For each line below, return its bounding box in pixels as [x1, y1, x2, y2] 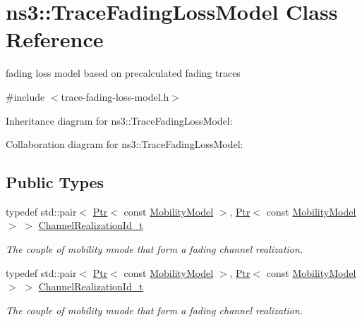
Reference [6, 25, 104, 54]
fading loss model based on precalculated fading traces [6, 66, 241, 80]
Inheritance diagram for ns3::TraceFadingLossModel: [6, 113, 233, 128]
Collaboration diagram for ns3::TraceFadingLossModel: [6, 137, 243, 151]
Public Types [6, 171, 104, 193]
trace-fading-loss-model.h [61, 89, 169, 104]
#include [6, 89, 45, 104]
